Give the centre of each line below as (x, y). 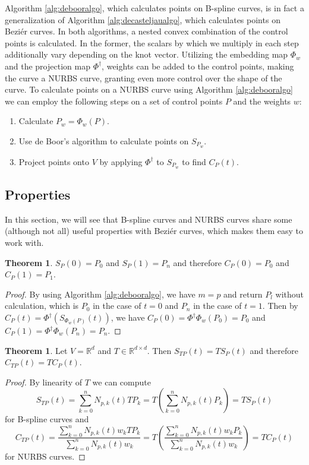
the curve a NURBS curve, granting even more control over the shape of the (144, 77)
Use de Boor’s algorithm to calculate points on (104, 140)
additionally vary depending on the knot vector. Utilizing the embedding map (146, 54)
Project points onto (54, 161)
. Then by (280, 306)
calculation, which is (42, 306)
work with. (24, 243)
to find (194, 161)
